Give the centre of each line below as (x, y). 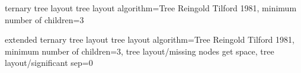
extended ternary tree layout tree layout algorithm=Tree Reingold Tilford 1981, (150, 39)
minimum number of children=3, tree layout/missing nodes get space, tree (140, 51)
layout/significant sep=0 (49, 63)
